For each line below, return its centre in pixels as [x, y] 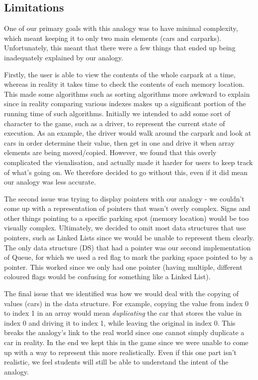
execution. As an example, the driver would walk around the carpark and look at [128, 133]
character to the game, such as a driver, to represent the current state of [115, 123]
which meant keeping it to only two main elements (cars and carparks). [113, 38]
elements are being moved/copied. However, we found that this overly [110, 152]
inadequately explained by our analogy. [64, 57]
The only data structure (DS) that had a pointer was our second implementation [128, 247]
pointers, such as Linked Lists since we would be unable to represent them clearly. [129, 238]
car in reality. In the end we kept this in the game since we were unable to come [126, 342]
